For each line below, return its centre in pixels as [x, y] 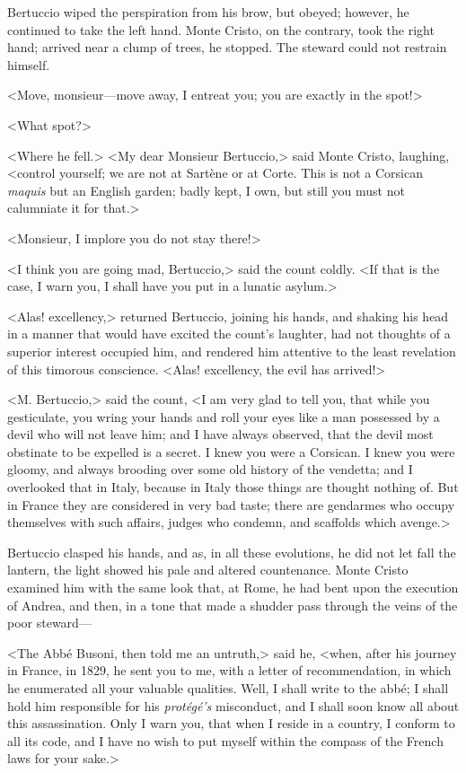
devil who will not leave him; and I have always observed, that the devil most [220, 434]
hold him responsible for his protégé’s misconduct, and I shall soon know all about [233, 705]
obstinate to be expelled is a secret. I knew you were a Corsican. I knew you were [231, 451]
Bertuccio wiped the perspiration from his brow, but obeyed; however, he [208, 12]
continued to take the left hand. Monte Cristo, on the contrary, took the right [221, 29]
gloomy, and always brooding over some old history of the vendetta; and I [210, 469]
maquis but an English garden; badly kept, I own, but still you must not [206, 190]
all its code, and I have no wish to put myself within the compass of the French [225, 740]
